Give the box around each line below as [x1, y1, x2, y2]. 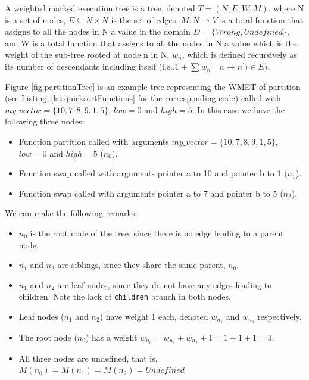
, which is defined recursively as [182, 48, 297, 61]
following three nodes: [5, 115, 85, 127]
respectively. [257, 310, 302, 322]
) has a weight [85, 331, 138, 343]
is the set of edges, [111, 13, 179, 26]
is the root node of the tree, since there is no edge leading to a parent [30, 226, 284, 239]
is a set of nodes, [5, 13, 66, 26]
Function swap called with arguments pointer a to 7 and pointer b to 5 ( [18, 186, 283, 199]
